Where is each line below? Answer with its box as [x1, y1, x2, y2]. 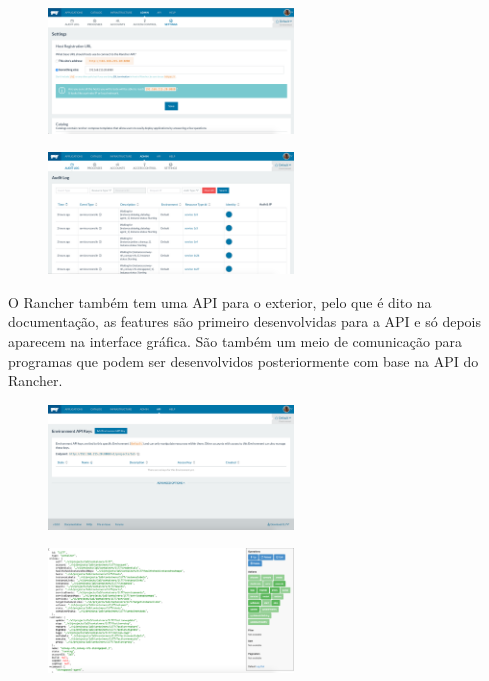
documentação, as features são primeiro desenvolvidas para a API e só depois [8, 311, 481, 332]
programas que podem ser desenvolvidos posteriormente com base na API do [8, 350, 479, 371]
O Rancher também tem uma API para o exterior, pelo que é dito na [8, 291, 432, 312]
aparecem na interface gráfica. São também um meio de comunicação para [8, 330, 462, 351]
